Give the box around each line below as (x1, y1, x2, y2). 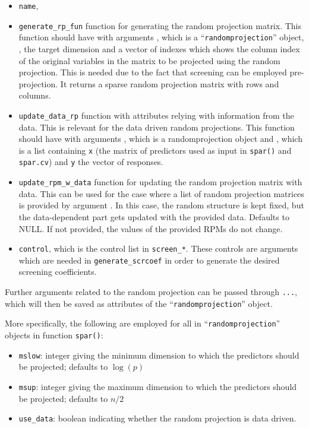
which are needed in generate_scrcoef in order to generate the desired (18, 253, 280, 266)
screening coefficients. (18, 265, 97, 278)
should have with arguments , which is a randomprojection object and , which (18, 132, 302, 145)
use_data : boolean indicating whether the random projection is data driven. (18, 412, 297, 424)
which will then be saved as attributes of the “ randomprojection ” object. (5, 297, 273, 309)
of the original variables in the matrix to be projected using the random (18, 54, 280, 66)
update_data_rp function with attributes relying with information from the (18, 109, 294, 121)
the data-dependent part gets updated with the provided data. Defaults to (18, 210, 289, 223)
